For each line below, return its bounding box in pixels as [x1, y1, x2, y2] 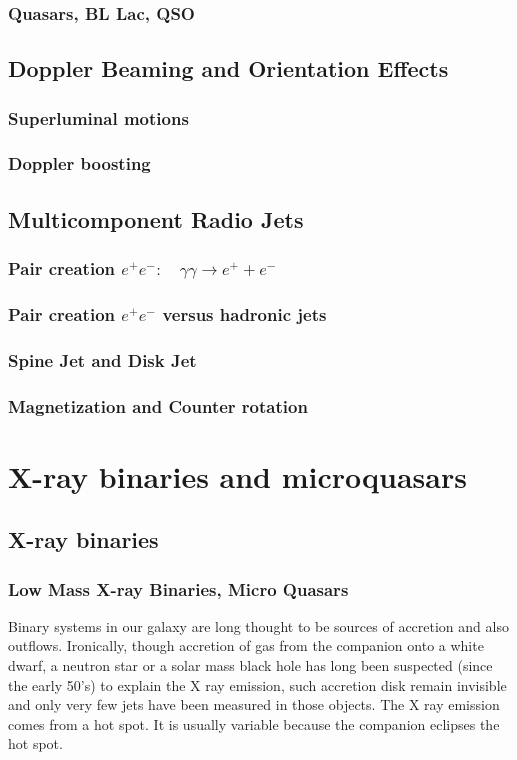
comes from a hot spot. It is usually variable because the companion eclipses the [8, 713, 500, 734]
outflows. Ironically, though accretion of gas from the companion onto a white [8, 635, 484, 656]
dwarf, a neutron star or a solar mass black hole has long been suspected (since [8, 655, 493, 676]
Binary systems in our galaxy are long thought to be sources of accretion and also [8, 615, 509, 636]
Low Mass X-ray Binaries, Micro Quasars [8, 576, 349, 601]
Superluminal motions [8, 105, 189, 130]
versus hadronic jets [162, 301, 327, 326]
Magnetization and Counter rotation [8, 393, 308, 418]
